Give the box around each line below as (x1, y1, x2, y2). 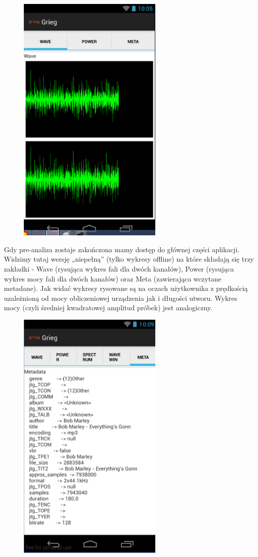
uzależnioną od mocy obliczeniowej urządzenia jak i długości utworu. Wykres (4, 292, 238, 303)
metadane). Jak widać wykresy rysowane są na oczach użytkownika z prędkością (4, 283, 248, 293)
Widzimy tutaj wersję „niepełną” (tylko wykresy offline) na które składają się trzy (4, 254, 254, 264)
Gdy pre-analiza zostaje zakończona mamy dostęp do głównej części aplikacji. (4, 244, 240, 254)
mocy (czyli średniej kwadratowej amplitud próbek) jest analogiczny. (4, 302, 212, 313)
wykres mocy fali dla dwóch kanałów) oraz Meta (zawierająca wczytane (4, 273, 222, 283)
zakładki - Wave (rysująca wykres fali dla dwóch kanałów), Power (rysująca (4, 264, 234, 274)
